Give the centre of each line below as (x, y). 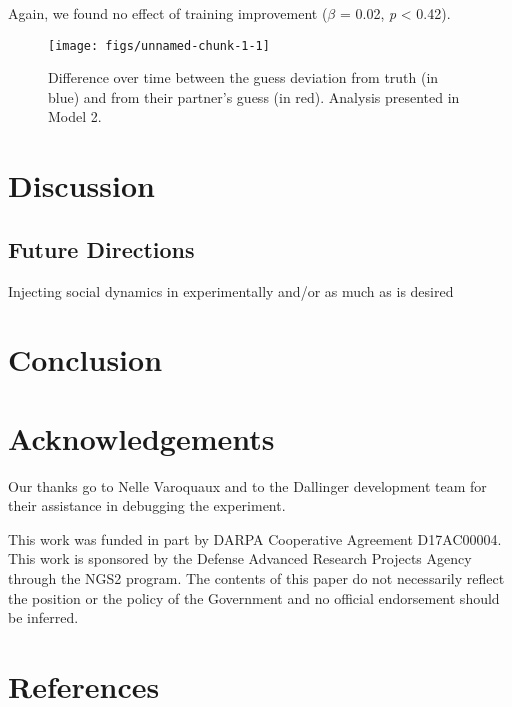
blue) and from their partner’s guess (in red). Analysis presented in (254, 96)
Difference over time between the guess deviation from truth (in (243, 77)
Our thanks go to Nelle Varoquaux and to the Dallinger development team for (247, 485)
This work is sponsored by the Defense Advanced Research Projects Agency (240, 558)
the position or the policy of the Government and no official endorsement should (254, 597)
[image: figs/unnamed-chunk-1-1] (159, 45)
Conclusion (85, 359)
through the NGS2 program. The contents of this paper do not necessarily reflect (256, 578)
